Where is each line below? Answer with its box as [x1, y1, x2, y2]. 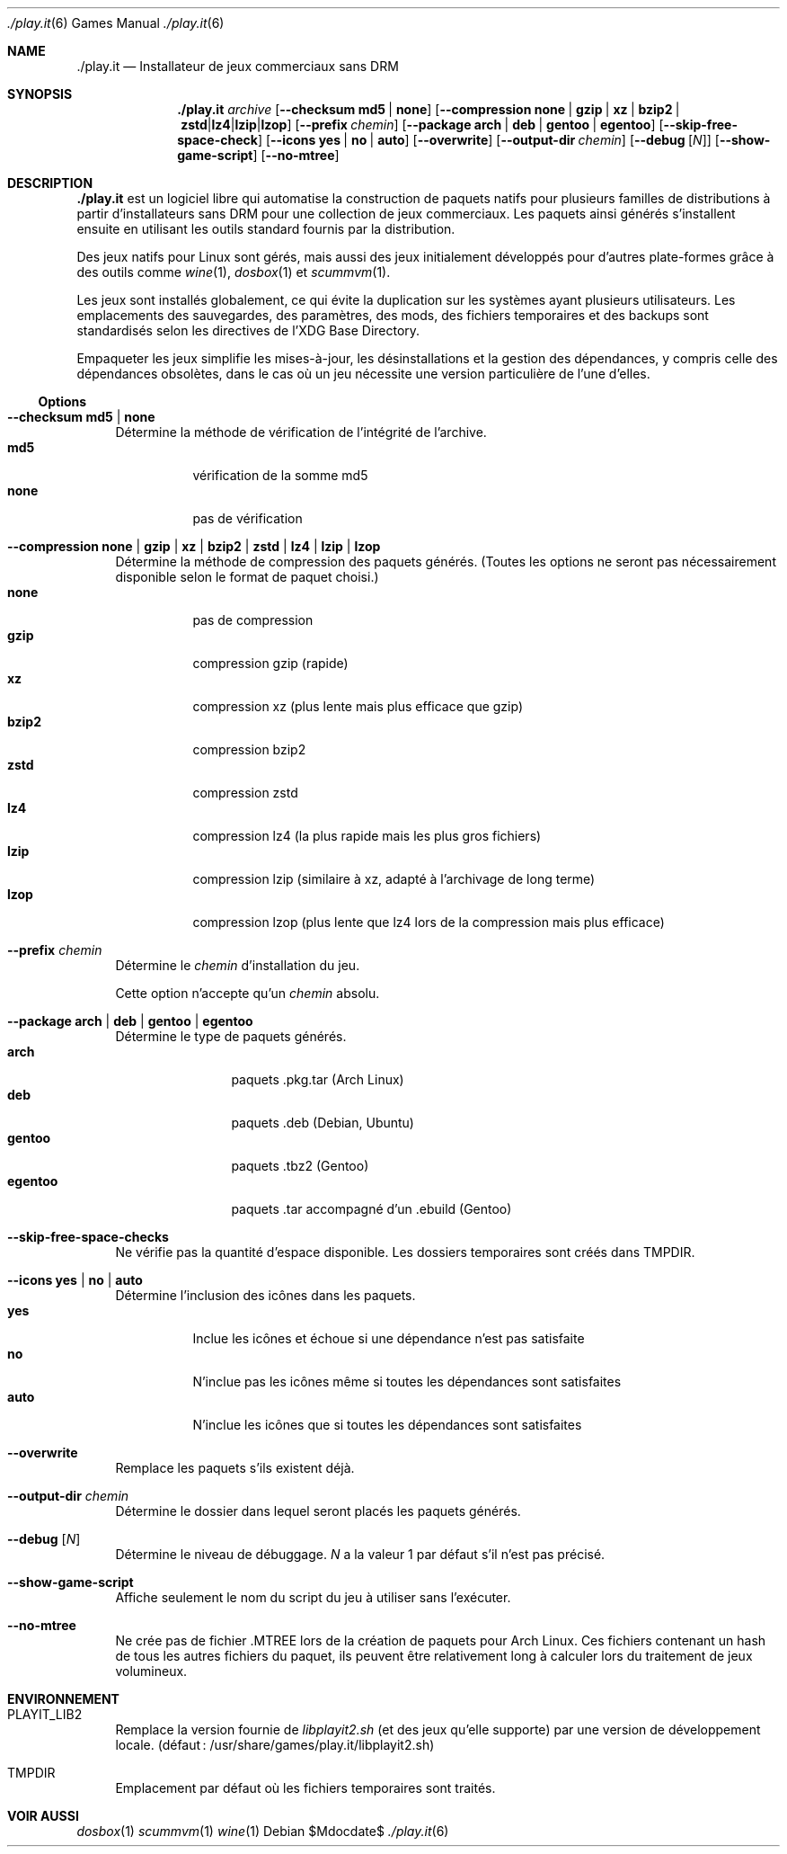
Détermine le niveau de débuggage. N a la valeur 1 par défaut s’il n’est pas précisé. [115, 1546, 606, 1562]
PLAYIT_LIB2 [7, 1707, 83, 1722]
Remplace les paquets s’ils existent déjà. [115, 1460, 355, 1475]
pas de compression [192, 612, 314, 628]
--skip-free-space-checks [7, 1229, 169, 1244]
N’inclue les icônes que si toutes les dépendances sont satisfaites [192, 1417, 582, 1432]
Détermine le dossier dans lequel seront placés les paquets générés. [115, 1503, 521, 1519]
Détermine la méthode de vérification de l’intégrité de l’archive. [115, 424, 487, 440]
